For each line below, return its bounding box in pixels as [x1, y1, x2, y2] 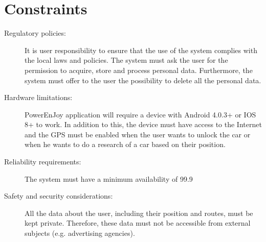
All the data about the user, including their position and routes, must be [25, 207, 253, 218]
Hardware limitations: [4, 92, 73, 103]
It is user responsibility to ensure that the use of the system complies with [25, 44, 257, 55]
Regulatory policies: [4, 28, 66, 38]
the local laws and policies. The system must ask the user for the [25, 55, 228, 65]
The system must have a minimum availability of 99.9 [25, 173, 193, 184]
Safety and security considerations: [4, 190, 113, 201]
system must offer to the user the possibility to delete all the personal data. [25, 75, 261, 85]
